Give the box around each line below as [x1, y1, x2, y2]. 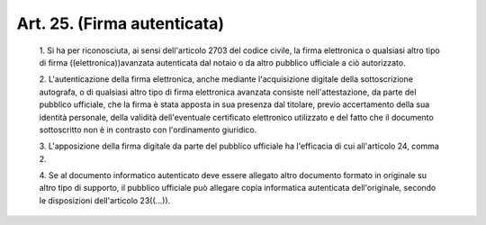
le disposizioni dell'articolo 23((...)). [39, 194, 171, 206]
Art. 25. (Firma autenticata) [16, 13, 225, 33]
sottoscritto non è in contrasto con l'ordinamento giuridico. [39, 124, 257, 135]
